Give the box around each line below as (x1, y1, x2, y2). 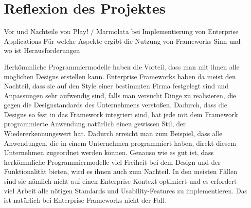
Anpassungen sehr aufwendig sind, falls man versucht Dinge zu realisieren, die (4, 90, 236, 100)
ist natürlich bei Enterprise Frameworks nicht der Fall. (4, 195, 166, 205)
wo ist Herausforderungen (4, 45, 80, 55)
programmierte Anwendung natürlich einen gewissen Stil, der (4, 119, 186, 129)
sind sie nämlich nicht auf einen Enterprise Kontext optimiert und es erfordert (4, 176, 237, 186)
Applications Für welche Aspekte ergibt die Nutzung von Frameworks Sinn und (4, 35, 241, 46)
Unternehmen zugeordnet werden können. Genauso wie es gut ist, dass (4, 147, 214, 157)
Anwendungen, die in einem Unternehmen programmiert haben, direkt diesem (4, 138, 236, 148)
